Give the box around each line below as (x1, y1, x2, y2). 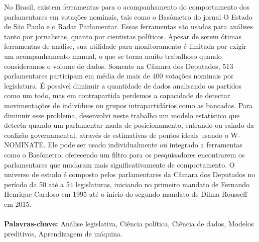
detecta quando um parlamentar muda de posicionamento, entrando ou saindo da (4, 120, 254, 130)
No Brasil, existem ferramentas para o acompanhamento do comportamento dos (4, 2, 250, 12)
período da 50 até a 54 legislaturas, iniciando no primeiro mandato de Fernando (4, 179, 250, 189)
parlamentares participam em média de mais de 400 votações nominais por (4, 70, 234, 81)
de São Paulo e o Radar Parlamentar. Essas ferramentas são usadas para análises (4, 21, 253, 32)
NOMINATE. (4, 139, 46, 150)
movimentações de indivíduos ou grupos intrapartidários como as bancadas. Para (4, 100, 253, 110)
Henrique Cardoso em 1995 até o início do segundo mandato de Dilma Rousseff (4, 189, 247, 199)
